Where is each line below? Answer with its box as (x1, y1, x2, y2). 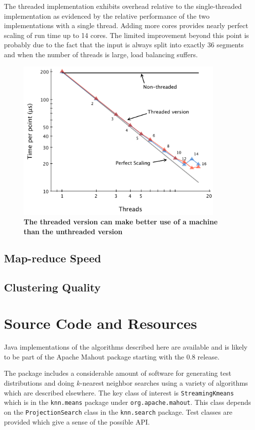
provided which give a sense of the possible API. (4, 416, 150, 427)
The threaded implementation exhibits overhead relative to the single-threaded (4, 1, 242, 11)
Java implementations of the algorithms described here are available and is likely (4, 342, 248, 352)
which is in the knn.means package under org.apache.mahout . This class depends (4, 397, 251, 407)
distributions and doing (4, 377, 74, 388)
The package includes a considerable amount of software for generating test (4, 368, 231, 378)
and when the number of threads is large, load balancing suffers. (4, 49, 198, 59)
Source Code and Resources (4, 313, 197, 333)
